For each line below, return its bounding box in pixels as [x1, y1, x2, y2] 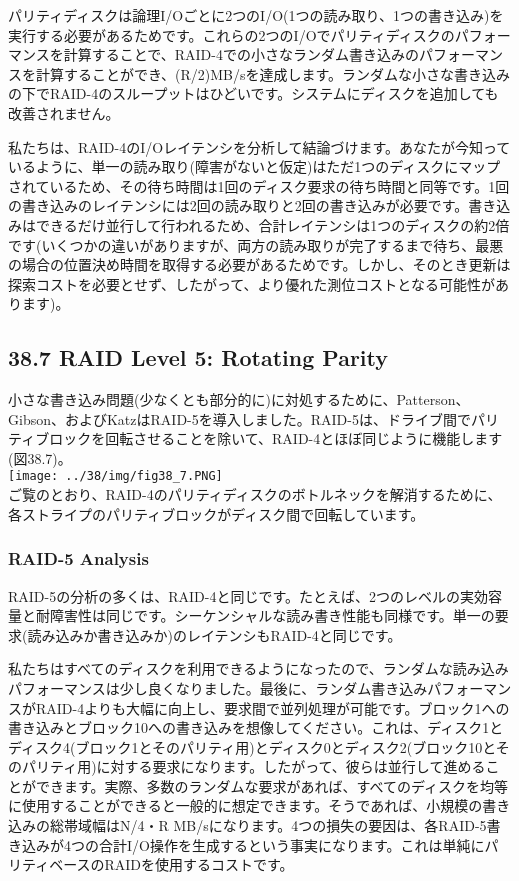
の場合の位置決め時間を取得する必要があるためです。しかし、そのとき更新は [8, 254, 511, 275]
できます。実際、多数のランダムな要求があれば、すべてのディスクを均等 [35, 775, 509, 796]
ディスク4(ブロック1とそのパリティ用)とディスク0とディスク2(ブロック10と [8, 736, 496, 757]
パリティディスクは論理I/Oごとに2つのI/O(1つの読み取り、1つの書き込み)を [8, 5, 504, 25]
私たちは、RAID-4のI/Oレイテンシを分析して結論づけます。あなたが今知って [8, 136, 511, 157]
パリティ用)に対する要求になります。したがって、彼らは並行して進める [21, 756, 486, 777]
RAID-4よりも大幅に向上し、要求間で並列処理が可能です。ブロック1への [35, 697, 510, 718]
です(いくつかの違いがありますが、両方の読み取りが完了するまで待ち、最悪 [8, 234, 504, 255]
